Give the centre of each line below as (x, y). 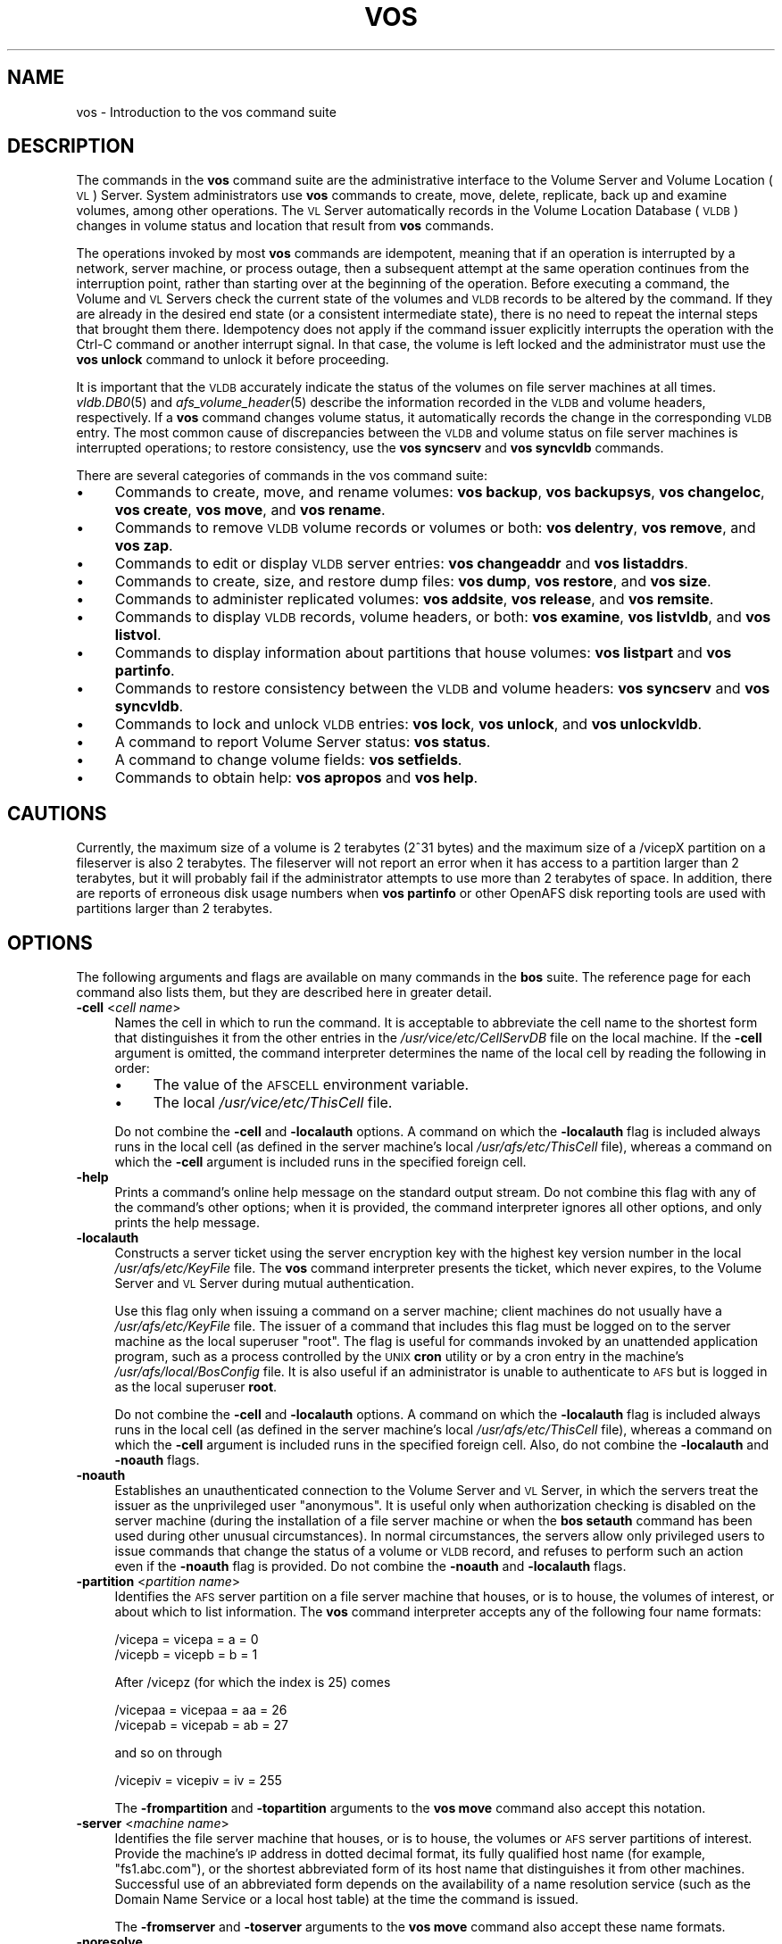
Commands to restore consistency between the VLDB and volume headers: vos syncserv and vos (442, 689)
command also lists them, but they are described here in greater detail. (284, 993)
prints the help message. (187, 1223)
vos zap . (144, 546)
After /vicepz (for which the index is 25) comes (253, 1682)
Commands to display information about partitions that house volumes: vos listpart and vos (423, 653)
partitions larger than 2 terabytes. (175, 909)
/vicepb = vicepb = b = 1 (186, 1655)
